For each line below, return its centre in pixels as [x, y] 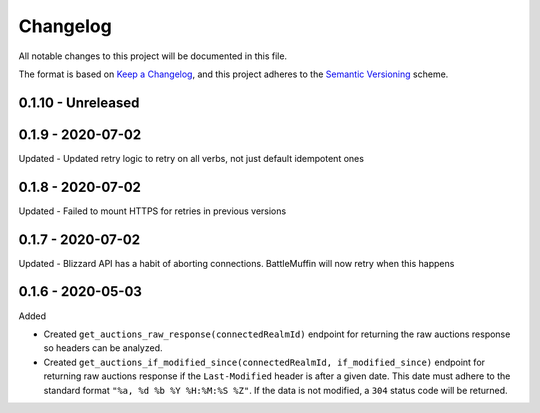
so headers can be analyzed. [103, 348]
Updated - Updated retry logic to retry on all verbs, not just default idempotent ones [191, 158]
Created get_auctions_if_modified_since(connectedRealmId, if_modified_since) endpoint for [264, 362]
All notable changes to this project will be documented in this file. [153, 56]
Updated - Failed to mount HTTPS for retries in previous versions [152, 211]
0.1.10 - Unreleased [79, 102]
